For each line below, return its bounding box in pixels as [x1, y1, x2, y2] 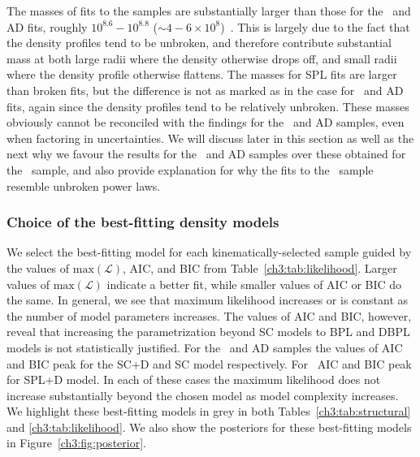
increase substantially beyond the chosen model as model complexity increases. [6, 386, 399, 403]
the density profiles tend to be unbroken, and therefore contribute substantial [6, 34, 392, 51]
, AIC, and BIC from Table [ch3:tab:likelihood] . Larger [123, 259, 397, 276]
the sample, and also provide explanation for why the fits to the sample [6, 161, 374, 178]
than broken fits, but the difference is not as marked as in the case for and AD [6, 81, 404, 98]
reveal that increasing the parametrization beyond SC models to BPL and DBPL [6, 323, 410, 340]
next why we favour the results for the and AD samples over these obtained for [6, 145, 406, 162]
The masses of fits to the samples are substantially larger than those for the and [6, 2, 411, 19]
